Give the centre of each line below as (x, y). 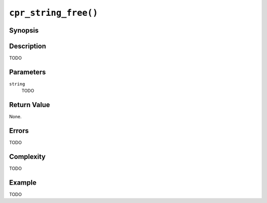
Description (28, 46)
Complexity (27, 157)
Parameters (27, 72)
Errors (19, 131)
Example (23, 183)
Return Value (30, 105)
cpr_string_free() (54, 13)
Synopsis (24, 30)
